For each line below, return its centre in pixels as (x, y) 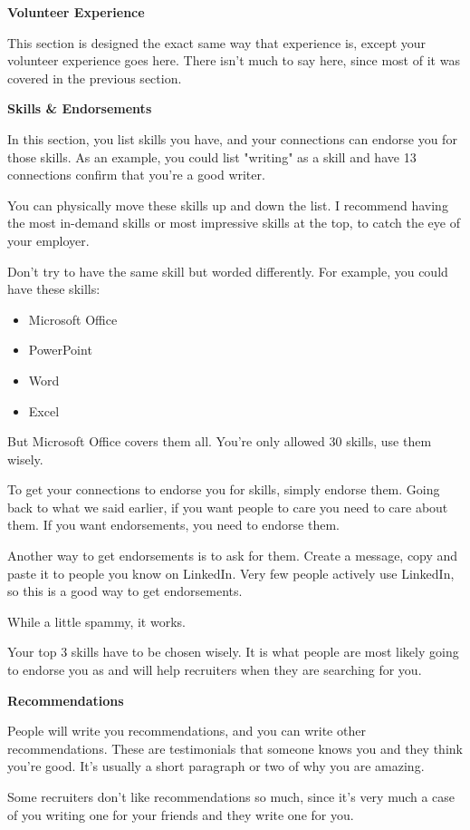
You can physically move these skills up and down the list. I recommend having (228, 205)
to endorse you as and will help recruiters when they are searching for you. (215, 670)
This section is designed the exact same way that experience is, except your (217, 42)
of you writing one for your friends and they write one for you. (181, 814)
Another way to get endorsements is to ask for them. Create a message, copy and (233, 556)
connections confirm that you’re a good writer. (136, 175)
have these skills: (54, 289)
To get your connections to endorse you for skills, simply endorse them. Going (224, 489)
